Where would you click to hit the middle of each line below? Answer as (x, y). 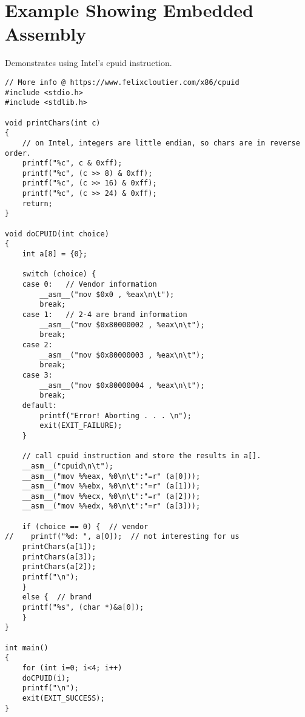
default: (39, 405)
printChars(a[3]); (59, 557)
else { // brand (57, 597)
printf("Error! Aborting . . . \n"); (116, 415)
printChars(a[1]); (59, 547)
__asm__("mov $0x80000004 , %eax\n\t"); (122, 385)
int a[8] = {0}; (55, 254)
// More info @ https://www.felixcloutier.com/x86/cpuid (122, 82)
